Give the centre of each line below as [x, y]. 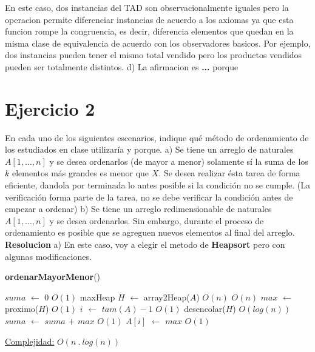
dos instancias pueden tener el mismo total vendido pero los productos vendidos [154, 55]
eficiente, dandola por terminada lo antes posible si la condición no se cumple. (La [158, 185]
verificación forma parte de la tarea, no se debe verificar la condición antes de [149, 197]
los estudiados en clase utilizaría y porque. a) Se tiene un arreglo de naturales [149, 149]
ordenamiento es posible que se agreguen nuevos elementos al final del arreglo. [150, 232]
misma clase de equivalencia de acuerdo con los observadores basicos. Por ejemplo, [158, 43]
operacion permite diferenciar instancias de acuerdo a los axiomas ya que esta [149, 19]
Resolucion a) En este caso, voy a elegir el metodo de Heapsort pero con [145, 244]
